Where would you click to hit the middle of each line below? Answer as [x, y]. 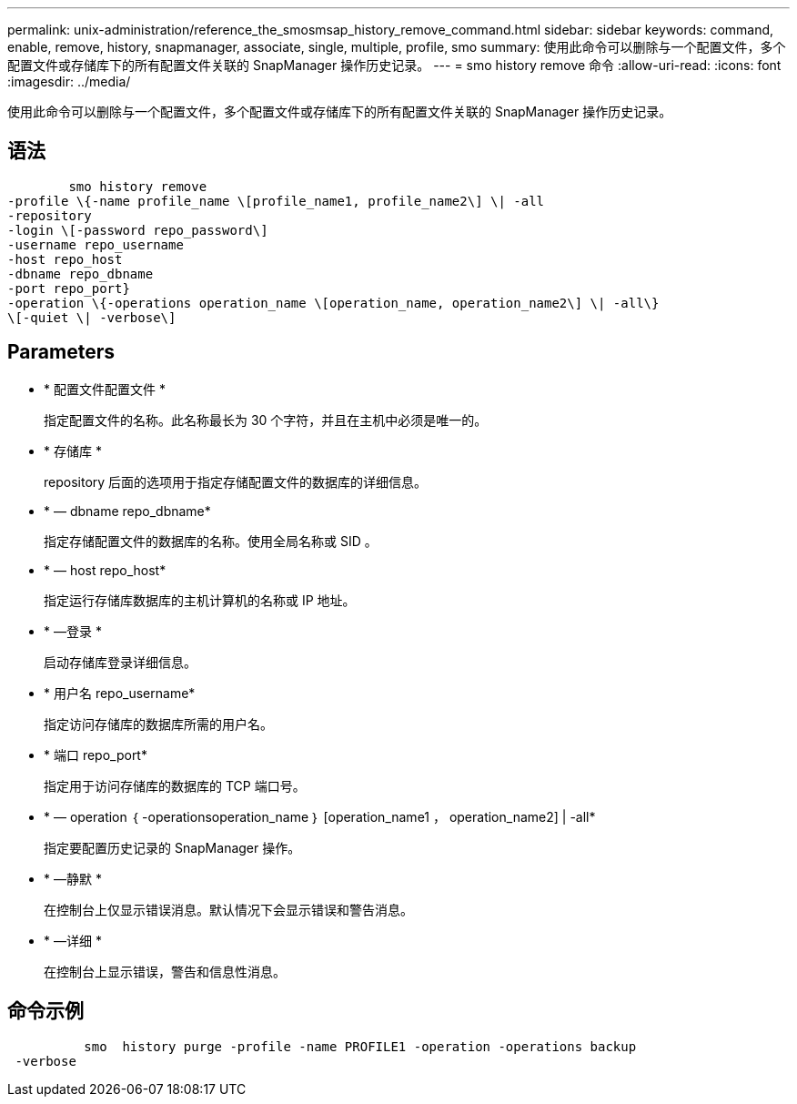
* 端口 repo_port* [96, 755]
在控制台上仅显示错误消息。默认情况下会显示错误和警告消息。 [228, 909]
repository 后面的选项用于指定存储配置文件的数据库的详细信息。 [236, 481]
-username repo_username [96, 244]
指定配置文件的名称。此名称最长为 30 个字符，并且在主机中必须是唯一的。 [266, 420]
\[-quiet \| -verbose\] [92, 317]
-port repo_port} [69, 288]
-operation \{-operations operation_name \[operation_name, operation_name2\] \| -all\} [333, 303]
